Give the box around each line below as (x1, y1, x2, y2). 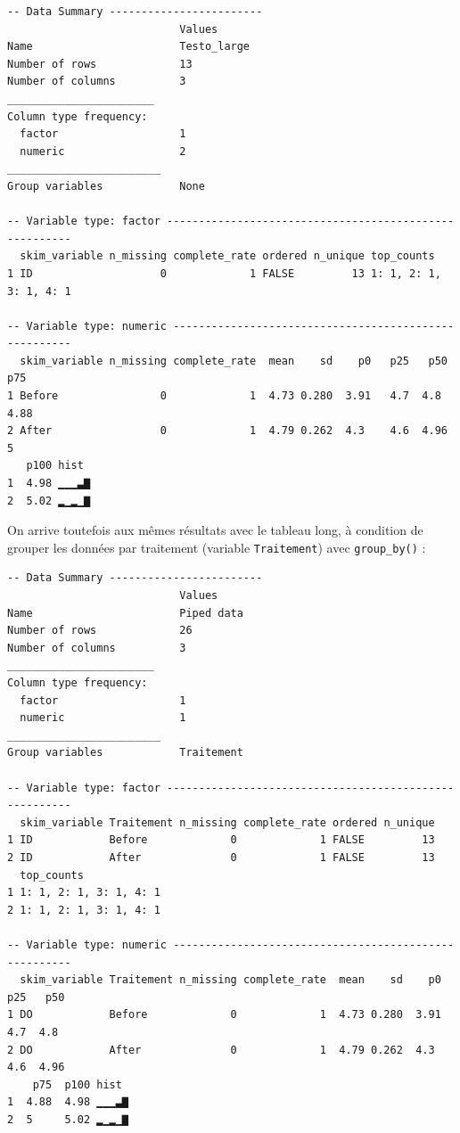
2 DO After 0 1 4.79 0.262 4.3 (7, 1043, 435, 1056)
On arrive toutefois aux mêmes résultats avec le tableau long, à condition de (7, 521, 423, 539)
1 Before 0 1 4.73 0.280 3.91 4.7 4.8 (7, 390, 441, 403)
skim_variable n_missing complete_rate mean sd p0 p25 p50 (20, 354, 448, 367)
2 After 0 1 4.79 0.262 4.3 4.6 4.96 (7, 424, 448, 438)
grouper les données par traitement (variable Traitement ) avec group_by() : (7, 538, 426, 556)
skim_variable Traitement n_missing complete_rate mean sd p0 (20, 973, 441, 987)
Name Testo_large (7, 40, 251, 53)
